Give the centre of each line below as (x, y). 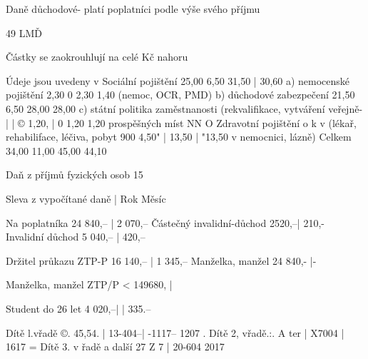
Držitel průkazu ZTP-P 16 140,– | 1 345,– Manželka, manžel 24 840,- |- (161, 260)
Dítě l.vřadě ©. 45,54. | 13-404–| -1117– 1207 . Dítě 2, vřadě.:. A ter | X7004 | (175, 332)
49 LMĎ (24, 32)
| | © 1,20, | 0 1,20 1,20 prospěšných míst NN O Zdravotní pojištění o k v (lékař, (181, 122)
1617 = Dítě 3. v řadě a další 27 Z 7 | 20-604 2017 (115, 347)
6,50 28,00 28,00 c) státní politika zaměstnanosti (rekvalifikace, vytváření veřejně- (184, 108)
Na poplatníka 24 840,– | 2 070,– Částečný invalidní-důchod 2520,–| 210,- (165, 222)
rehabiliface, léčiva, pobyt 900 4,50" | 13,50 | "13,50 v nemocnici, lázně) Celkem (179, 137)
